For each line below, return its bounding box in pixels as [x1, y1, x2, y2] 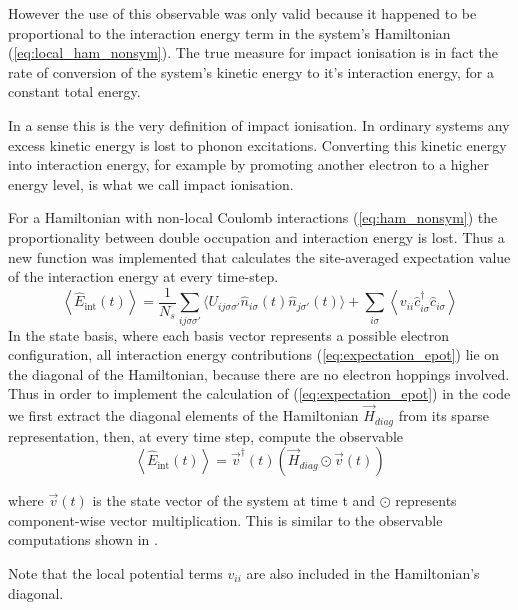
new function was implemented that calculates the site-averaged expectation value [8, 246, 511, 267]
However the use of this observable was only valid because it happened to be [8, 3, 477, 23]
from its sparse [398, 405, 489, 426]
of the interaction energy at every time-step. [8, 266, 279, 287]
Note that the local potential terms [8, 562, 223, 583]
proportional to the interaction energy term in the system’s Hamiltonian [8, 22, 451, 43]
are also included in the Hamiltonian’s [246, 562, 480, 583]
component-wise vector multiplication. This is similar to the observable [8, 509, 443, 530]
